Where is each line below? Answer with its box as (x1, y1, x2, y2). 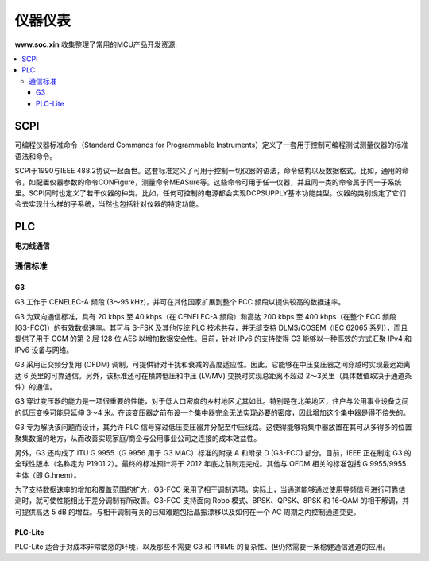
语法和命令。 (14, 151, 57, 161)
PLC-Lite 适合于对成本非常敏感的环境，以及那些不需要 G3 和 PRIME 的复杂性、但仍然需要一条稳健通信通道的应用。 (14, 542, 390, 551)
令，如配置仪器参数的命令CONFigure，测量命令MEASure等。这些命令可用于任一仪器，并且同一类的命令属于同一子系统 (14, 177, 402, 187)
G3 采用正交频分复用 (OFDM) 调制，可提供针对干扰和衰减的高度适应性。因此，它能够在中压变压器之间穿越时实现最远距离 (14, 360, 411, 369)
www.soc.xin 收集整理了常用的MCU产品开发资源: (14, 40, 178, 49)
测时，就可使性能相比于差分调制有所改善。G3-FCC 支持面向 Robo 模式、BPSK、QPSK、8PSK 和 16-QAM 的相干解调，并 (14, 496, 409, 505)
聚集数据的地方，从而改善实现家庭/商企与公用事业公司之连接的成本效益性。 (14, 433, 261, 443)
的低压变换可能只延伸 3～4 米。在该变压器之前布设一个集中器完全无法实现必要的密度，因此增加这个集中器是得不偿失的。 (14, 408, 411, 417)
